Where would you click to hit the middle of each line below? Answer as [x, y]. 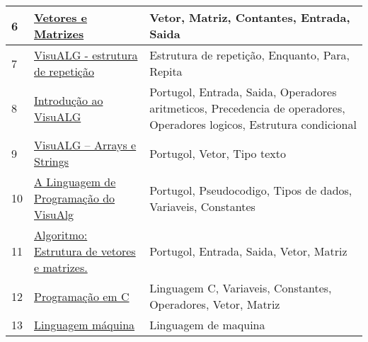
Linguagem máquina [85, 325]
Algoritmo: [61, 235]
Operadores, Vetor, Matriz [215, 304]
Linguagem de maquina [207, 325]
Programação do [75, 198]
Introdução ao [69, 100]
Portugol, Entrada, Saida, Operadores [243, 92]
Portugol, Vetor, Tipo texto [218, 153]
